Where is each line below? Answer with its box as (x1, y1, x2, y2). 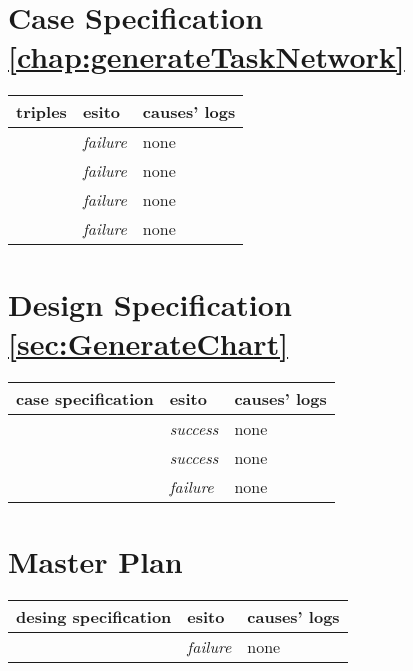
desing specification (16, 604, 172, 628)
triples (16, 100, 67, 124)
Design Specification (8, 283, 292, 324)
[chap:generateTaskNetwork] (8, 36, 405, 77)
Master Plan (8, 540, 183, 581)
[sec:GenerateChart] (8, 322, 289, 363)
